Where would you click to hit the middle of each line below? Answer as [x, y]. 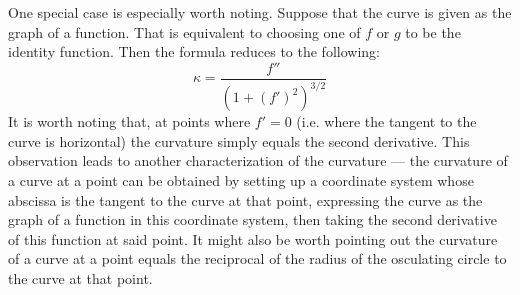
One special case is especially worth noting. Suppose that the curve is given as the [260, 12]
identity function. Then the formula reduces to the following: [194, 51]
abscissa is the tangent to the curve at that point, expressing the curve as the [245, 199]
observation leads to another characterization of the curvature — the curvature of [258, 160]
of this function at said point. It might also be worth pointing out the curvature [253, 238]
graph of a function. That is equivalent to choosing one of [184, 31]
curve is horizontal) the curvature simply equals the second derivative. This [239, 140]
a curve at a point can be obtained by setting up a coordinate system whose [241, 179]
